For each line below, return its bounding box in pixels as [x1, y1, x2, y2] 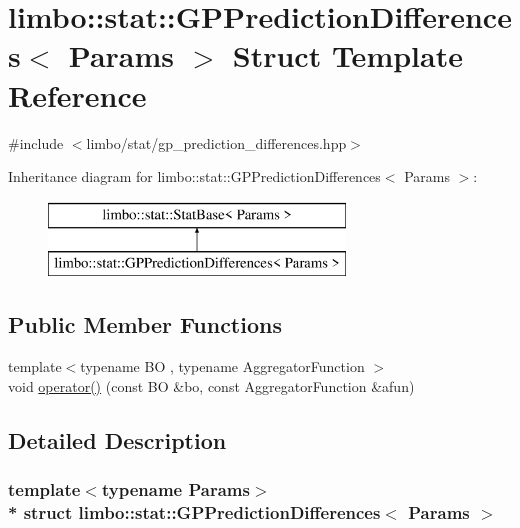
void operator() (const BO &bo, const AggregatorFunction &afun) [8, 375, 415, 396]
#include [8, 132, 64, 153]
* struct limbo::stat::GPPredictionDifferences [8, 499, 381, 524]
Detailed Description [8, 424, 227, 455]
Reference [8, 74, 147, 115]
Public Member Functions [8, 309, 282, 340]
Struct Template [232, 35, 463, 76]
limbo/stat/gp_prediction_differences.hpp [86, 132, 347, 153]
